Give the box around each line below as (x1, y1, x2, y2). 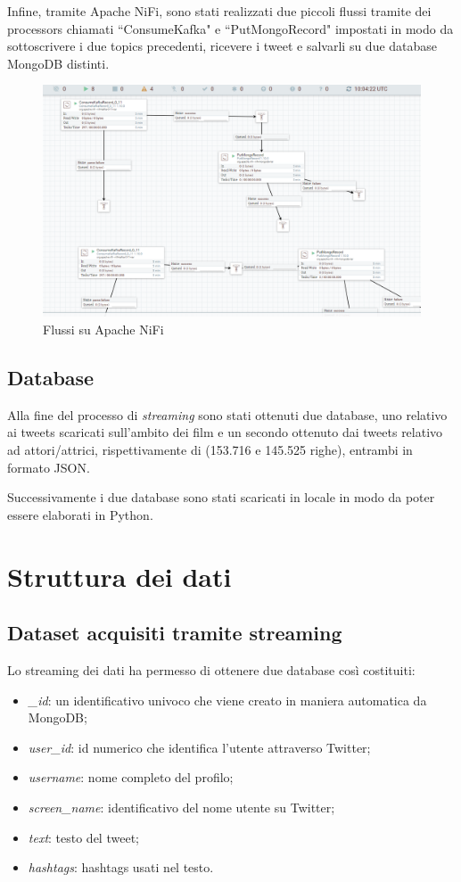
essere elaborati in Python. (7, 505, 153, 523)
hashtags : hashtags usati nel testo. (28, 858, 214, 877)
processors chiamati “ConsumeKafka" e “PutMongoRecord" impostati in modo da (7, 19, 454, 37)
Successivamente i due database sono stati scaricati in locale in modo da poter (7, 488, 435, 507)
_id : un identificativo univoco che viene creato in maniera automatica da (28, 690, 427, 709)
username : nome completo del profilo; (28, 768, 234, 787)
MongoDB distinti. (7, 54, 110, 72)
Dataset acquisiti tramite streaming (7, 619, 342, 647)
